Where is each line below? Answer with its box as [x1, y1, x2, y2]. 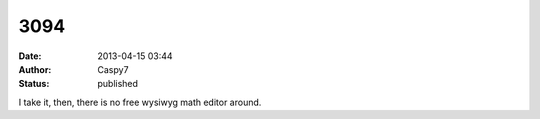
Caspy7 [97, 63, 129, 75]
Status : [18, 78, 50, 90]
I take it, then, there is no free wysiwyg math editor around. [18, 96, 262, 108]
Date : [18, 50, 42, 62]
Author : [18, 63, 52, 75]
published [97, 78, 139, 90]
